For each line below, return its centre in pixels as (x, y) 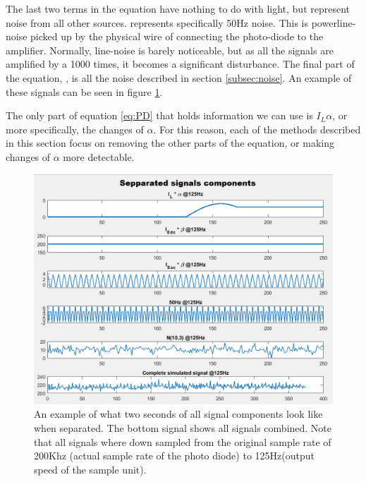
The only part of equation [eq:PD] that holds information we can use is (159, 115)
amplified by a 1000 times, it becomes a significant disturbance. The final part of (180, 64)
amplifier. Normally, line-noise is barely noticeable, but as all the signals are (170, 50)
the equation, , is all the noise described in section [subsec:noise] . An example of (179, 77)
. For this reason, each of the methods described (257, 129)
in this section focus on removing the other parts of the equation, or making (170, 143)
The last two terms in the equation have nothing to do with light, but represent (178, 8)
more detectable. (99, 156)
